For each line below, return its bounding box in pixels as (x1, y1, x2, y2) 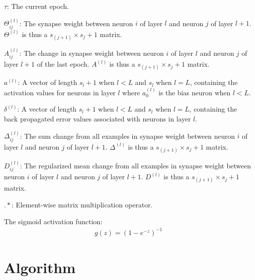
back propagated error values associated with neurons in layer (4, 114, 191, 124)
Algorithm (4, 257, 76, 277)
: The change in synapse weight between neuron (19, 47, 164, 58)
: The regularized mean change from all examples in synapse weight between (20, 160, 251, 170)
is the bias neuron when (158, 87, 231, 97)
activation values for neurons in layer (4, 87, 116, 97)
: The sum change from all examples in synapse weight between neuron (20, 130, 235, 141)
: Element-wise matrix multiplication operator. (11, 200, 153, 210)
